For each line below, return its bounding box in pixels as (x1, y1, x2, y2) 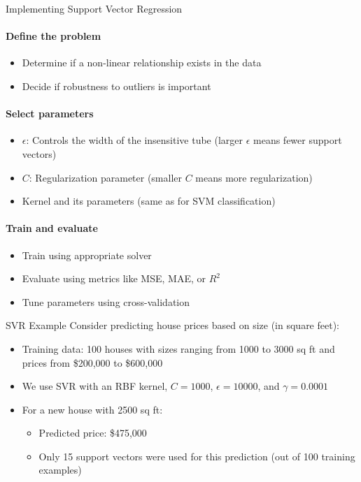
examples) (38, 462, 82, 477)
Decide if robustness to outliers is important (22, 78, 211, 93)
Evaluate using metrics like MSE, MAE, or (22, 271, 206, 286)
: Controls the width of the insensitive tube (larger (26, 133, 243, 147)
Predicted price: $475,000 (38, 425, 147, 440)
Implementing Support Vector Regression (6, 1, 183, 15)
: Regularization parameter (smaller (29, 170, 183, 184)
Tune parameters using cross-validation (22, 294, 190, 309)
